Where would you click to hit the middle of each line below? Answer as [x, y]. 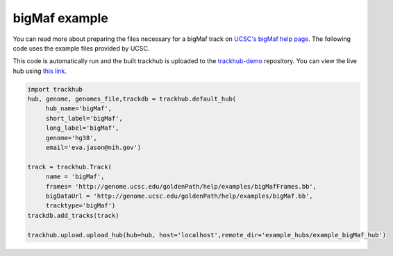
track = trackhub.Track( [70, 167]
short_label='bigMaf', [84, 118]
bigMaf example [61, 18]
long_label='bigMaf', [82, 128]
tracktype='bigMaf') [81, 206]
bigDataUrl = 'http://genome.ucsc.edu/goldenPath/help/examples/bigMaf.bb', [179, 196]
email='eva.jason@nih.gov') [93, 148]
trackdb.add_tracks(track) [73, 215]
